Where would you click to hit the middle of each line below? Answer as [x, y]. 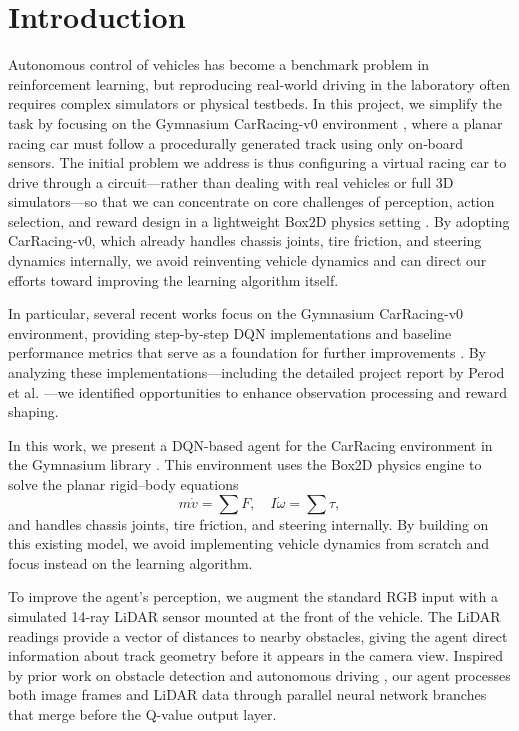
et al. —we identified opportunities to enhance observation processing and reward [258, 391]
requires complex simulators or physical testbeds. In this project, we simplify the [255, 103]
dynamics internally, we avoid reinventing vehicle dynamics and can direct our [247, 260]
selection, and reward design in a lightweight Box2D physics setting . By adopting [259, 220]
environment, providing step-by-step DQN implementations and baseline [230, 332]
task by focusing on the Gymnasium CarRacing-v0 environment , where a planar [255, 122]
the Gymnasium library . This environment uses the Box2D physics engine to [245, 464]
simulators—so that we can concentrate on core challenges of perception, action [251, 201]
